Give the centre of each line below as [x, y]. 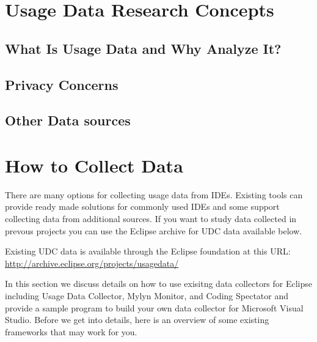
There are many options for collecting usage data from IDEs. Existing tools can [154, 194]
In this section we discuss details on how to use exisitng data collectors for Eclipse [159, 284]
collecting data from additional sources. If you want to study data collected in [151, 219]
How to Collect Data [94, 165]
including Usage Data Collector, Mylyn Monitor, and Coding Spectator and [147, 296]
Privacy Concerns [62, 84]
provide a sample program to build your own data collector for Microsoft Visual [154, 307]
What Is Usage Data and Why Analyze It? [143, 48]
